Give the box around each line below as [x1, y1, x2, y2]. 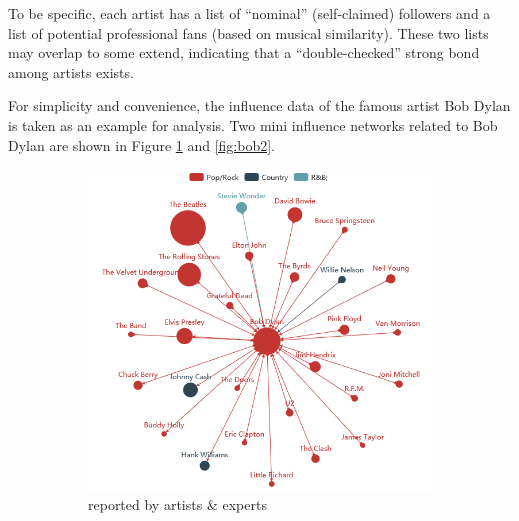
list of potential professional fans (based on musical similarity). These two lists [8, 22, 489, 43]
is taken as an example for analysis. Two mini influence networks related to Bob [8, 114, 498, 135]
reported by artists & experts [88, 493, 267, 514]
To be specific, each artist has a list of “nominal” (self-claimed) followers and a [8, 3, 491, 23]
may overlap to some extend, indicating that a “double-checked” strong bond [8, 42, 480, 63]
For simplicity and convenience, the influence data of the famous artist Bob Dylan [8, 95, 511, 116]
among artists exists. [8, 61, 134, 82]
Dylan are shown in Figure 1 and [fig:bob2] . [8, 134, 276, 155]
